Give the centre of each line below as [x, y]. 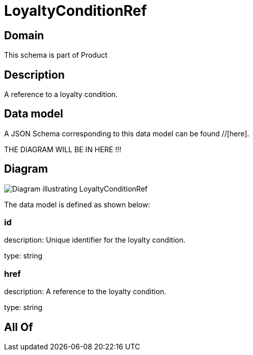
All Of [19, 327]
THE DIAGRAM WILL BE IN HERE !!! [63, 149]
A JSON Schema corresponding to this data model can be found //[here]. [127, 133]
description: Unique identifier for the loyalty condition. [95, 240]
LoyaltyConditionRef [75, 11]
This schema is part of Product [56, 55]
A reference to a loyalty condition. [61, 94]
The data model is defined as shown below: [77, 204]
